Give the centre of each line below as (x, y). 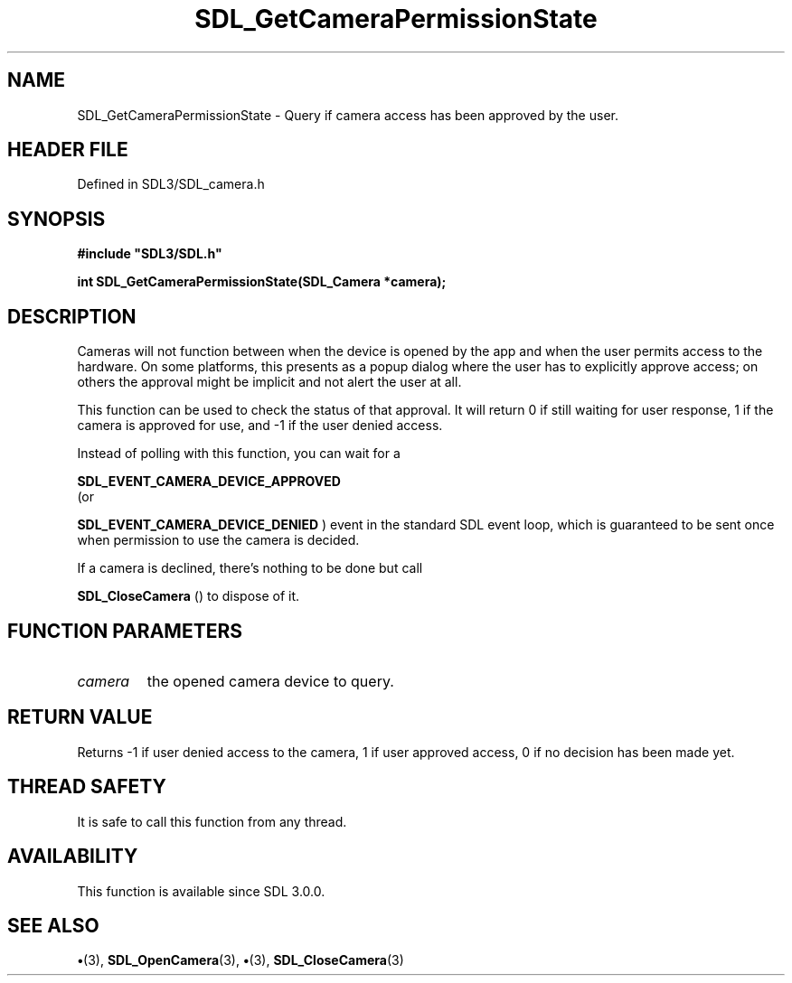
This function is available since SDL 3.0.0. (201, 891)
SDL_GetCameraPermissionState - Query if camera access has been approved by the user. (348, 115)
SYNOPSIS (57, 219)
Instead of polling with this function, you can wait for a (239, 454)
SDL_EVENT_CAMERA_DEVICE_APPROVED (209, 482)
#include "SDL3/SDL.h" (150, 254)
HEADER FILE (68, 150)
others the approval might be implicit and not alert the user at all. (269, 382)
